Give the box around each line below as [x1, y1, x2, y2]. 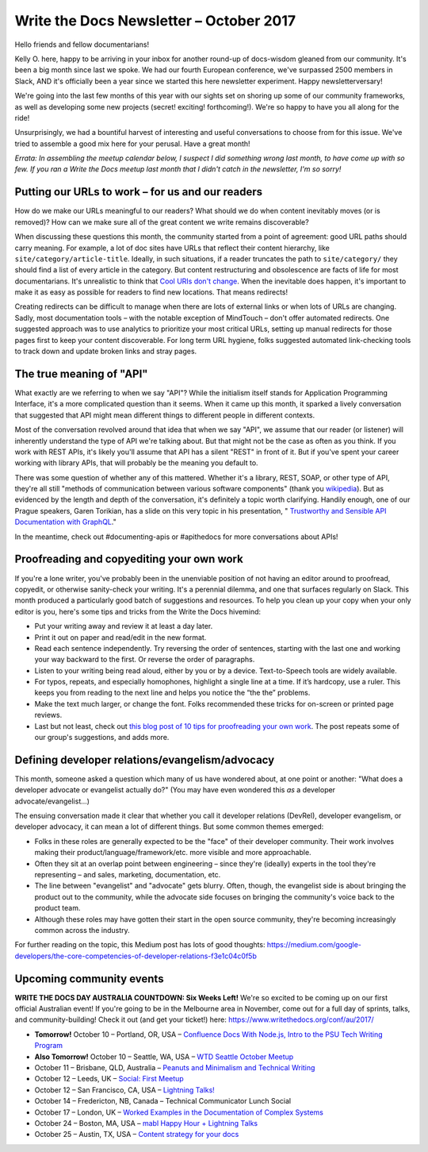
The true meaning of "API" [14, 367, 148, 380]
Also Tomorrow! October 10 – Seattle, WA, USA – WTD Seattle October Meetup [34, 1052, 294, 1061]
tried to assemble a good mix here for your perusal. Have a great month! [14, 139, 250, 148]
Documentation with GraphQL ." [14, 517, 117, 527]
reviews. [34, 711, 63, 720]
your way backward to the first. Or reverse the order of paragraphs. [34, 655, 255, 665]
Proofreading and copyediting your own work [14, 553, 243, 566]
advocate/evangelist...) [14, 796, 90, 806]
